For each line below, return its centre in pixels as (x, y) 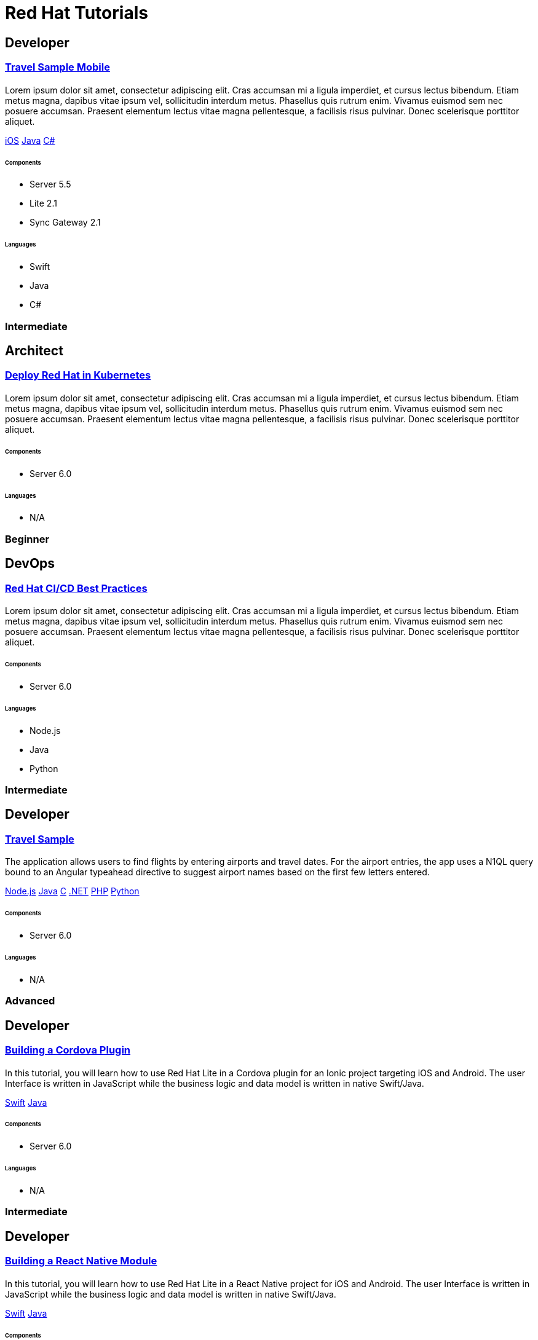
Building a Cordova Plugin (68, 1050)
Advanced (30, 1001)
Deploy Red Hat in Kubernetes (78, 375)
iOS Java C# (30, 140)
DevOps (30, 564)
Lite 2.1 (43, 203)
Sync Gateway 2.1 (65, 223)
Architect (34, 350)
